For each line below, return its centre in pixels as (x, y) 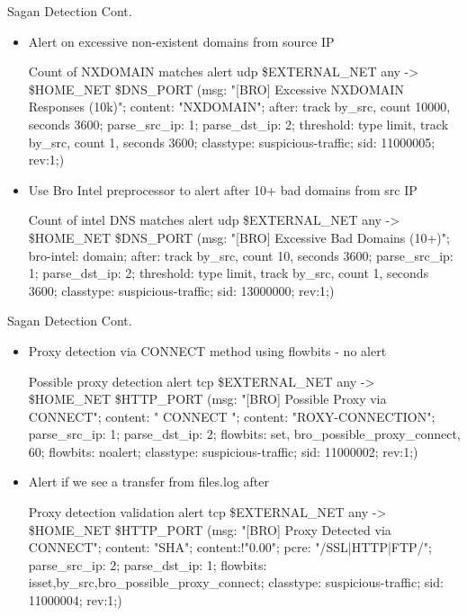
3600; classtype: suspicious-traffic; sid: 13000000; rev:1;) (181, 290)
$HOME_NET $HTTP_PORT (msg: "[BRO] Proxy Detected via (210, 529)
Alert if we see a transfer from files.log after (148, 482)
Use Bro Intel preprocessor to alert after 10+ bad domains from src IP (223, 189)
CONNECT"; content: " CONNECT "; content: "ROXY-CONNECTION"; (232, 416)
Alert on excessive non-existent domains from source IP (181, 41)
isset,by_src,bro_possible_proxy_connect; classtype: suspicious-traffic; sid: (236, 582)
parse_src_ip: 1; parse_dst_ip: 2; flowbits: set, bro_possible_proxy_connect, (244, 434)
